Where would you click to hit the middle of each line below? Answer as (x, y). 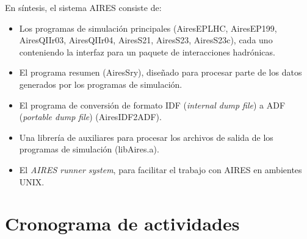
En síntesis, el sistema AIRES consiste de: (83, 7)
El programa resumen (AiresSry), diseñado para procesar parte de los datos (161, 72)
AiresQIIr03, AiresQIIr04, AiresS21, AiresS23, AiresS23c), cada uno (146, 40)
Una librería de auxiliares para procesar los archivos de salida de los (146, 137)
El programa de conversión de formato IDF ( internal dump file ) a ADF (152, 105)
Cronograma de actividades (122, 223)
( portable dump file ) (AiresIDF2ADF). (90, 117)
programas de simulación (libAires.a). (89, 149)
